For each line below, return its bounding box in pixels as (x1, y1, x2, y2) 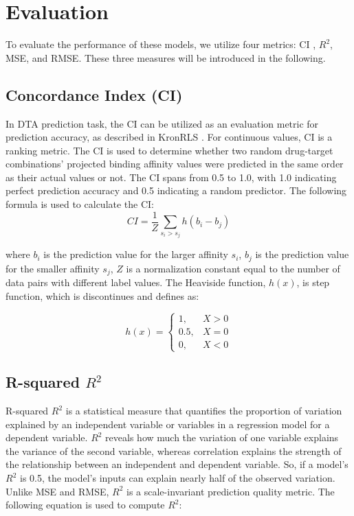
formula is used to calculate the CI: (5, 197, 155, 211)
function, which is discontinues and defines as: (5, 288, 199, 303)
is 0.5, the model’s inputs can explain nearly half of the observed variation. (19, 471, 335, 485)
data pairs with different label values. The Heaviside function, (5, 275, 266, 290)
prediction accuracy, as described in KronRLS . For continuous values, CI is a (5, 130, 333, 144)
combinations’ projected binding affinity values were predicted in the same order (5, 156, 344, 171)
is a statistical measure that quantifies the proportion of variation (65, 403, 342, 418)
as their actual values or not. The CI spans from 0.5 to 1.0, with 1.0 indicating (5, 169, 337, 184)
